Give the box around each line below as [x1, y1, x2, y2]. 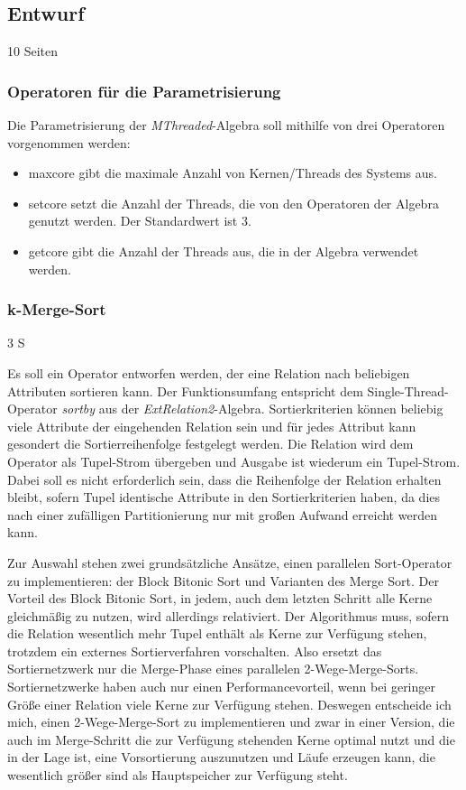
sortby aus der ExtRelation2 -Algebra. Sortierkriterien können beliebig [61, 399, 443, 418]
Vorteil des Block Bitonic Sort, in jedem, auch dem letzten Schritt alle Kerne [7, 589, 433, 608]
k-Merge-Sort [7, 298, 106, 321]
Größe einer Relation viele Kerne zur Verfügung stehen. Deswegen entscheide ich [7, 694, 452, 713]
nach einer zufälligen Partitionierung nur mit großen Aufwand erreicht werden [7, 505, 437, 524]
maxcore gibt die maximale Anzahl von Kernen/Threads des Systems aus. [28, 163, 437, 182]
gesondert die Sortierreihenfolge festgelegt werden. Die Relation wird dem [7, 434, 414, 453]
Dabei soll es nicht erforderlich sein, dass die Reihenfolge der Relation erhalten [7, 469, 442, 488]
